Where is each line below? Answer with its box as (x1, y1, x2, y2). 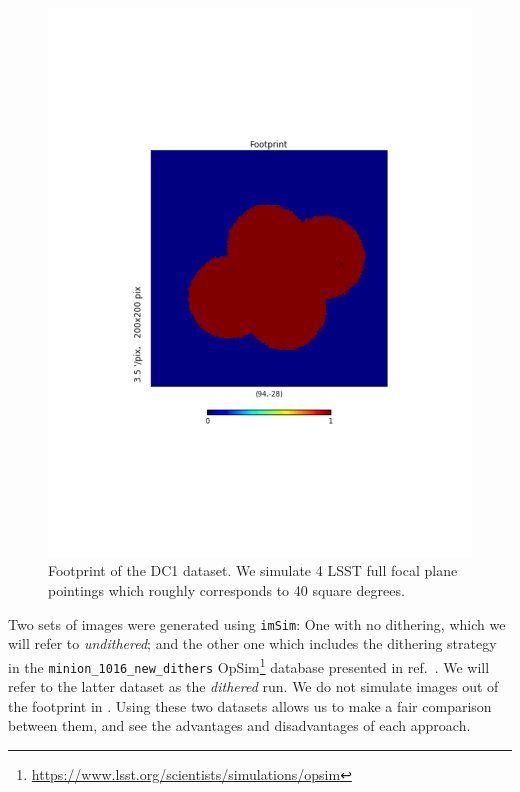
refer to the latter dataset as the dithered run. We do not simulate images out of (8, 676, 499, 697)
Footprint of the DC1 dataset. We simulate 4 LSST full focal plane (48, 560, 458, 581)
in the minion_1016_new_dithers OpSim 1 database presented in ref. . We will (8, 653, 490, 677)
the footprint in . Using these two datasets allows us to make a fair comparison (8, 695, 492, 716)
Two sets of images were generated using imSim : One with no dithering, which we (8, 613, 506, 634)
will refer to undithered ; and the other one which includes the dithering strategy (8, 633, 497, 654)
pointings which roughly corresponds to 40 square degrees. (48, 580, 405, 601)
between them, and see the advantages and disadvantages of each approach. (8, 715, 471, 736)
